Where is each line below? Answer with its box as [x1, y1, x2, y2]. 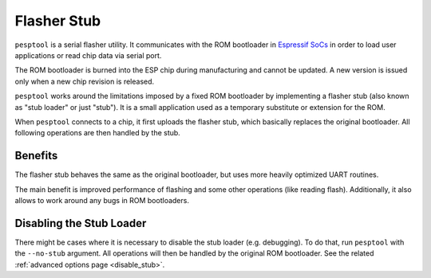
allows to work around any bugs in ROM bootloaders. [14, 195, 189, 205]
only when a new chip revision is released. [14, 76, 155, 86]
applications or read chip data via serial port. [14, 50, 162, 60]
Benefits [14, 149, 58, 162]
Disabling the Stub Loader [14, 216, 147, 230]
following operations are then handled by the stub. [14, 128, 181, 138]
